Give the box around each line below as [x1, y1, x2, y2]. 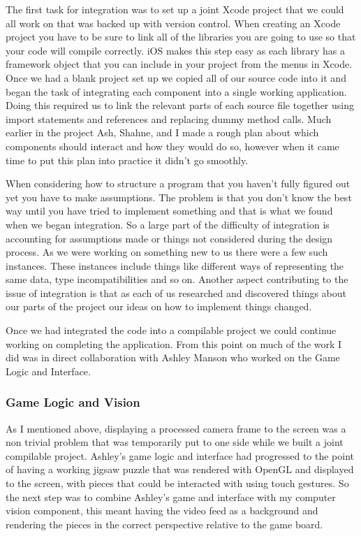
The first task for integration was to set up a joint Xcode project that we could [6, 2, 344, 16]
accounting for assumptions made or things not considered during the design [6, 231, 333, 245]
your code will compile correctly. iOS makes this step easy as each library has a [6, 43, 345, 57]
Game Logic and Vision [6, 393, 140, 411]
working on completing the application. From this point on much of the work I [6, 336, 342, 351]
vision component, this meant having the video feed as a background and [6, 503, 318, 518]
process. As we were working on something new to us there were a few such [6, 245, 328, 259]
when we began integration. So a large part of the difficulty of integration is [6, 217, 330, 231]
